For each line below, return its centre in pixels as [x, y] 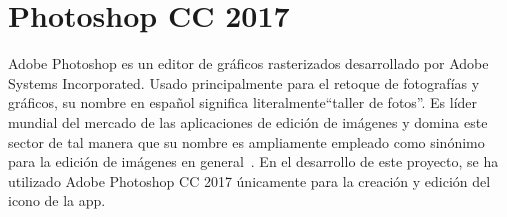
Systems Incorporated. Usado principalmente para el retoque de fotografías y [244, 82]
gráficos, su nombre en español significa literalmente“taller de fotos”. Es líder [243, 102]
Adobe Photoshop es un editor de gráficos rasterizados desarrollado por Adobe [248, 63]
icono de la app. [57, 200]
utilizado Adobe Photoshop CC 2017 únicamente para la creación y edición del [249, 180]
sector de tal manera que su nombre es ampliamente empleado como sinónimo [246, 141]
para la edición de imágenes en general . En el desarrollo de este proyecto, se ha [253, 161]
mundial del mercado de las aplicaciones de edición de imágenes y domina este [248, 121]
